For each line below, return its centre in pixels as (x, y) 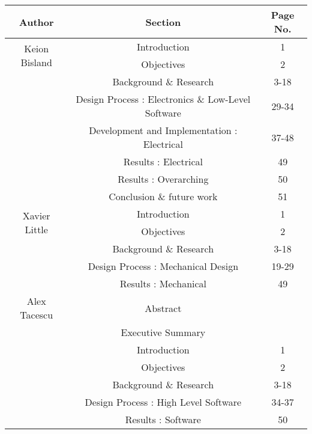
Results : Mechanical (163, 283)
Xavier (36, 215)
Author (36, 22)
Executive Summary (163, 332)
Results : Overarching (163, 179)
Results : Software (163, 419)
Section (163, 22)
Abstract (163, 308)
